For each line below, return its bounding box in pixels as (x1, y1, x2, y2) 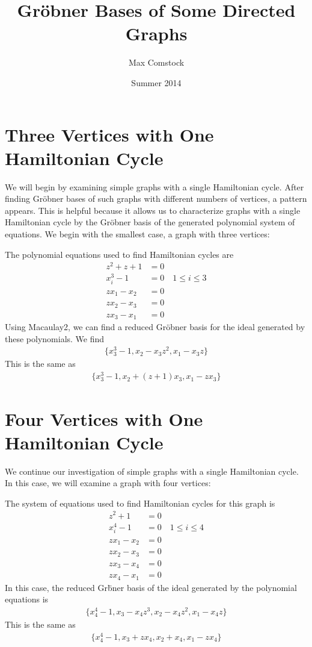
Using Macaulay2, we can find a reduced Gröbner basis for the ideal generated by (5, 320, 305, 333)
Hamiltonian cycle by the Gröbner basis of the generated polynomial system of (5, 216, 295, 228)
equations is (5, 593, 49, 605)
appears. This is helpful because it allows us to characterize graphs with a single (5, 204, 301, 216)
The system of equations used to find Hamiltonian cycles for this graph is (5, 496, 275, 509)
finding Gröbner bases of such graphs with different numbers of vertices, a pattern (5, 192, 307, 205)
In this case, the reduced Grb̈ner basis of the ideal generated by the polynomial (5, 581, 297, 593)
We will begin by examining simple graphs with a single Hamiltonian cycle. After (5, 180, 304, 193)
